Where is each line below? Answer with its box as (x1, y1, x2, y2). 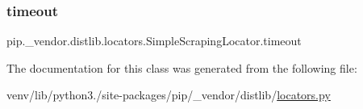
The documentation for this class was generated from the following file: (6, 59, 357, 76)
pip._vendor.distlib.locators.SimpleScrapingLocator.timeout (6, 32, 302, 49)
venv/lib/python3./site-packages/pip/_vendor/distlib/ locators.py (6, 86, 331, 103)
